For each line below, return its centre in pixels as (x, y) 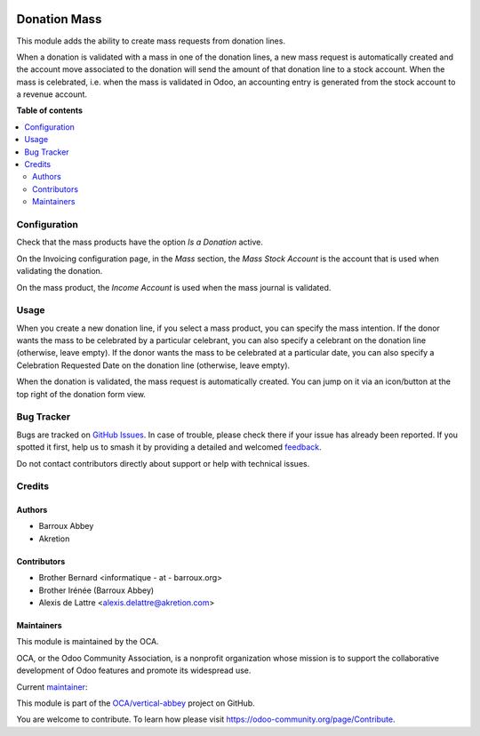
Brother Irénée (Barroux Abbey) (96, 590)
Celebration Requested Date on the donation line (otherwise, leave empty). (153, 365)
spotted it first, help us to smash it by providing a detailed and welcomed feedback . (169, 447)
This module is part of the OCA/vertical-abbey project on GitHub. (136, 703)
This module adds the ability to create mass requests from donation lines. (151, 41)
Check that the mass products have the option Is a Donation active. (140, 242)
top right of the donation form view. (81, 394)
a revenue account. (52, 94)
